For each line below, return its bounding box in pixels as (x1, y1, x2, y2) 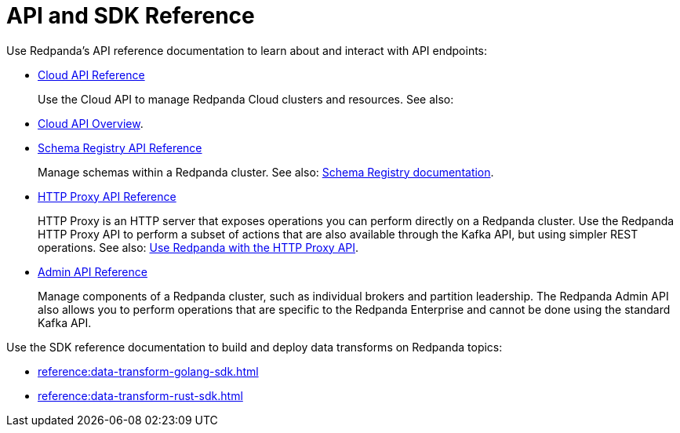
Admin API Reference (38, 264, 147, 278)
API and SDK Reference (6, 2, 255, 29)
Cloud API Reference (38, 67, 145, 82)
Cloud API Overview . (38, 116, 144, 130)
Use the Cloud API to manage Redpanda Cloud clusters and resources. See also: (38, 92, 454, 106)
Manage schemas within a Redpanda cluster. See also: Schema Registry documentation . (38, 165, 494, 179)
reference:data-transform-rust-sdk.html (38, 388, 243, 402)
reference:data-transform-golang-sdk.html (38, 364, 259, 378)
